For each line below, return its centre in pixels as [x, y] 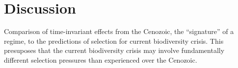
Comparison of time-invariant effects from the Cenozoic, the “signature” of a [119, 31]
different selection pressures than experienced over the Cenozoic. [101, 59]
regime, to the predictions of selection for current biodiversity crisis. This [114, 41]
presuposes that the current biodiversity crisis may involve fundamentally [114, 50]
